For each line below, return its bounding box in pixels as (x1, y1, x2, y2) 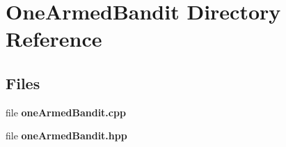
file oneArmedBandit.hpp (6, 128, 127, 143)
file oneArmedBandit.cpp (6, 105, 126, 119)
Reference (6, 24, 102, 53)
